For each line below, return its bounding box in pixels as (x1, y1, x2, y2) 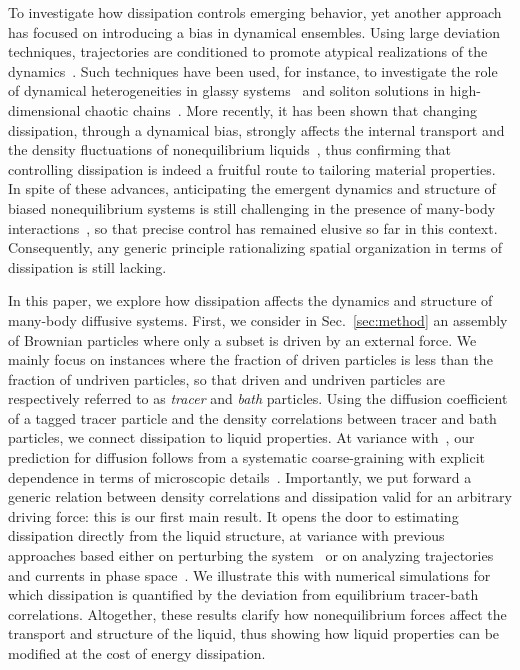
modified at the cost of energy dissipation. (8, 643, 266, 663)
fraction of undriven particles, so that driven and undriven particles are (8, 368, 445, 389)
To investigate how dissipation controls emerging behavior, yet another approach (8, 2, 502, 22)
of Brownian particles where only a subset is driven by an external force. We (8, 329, 477, 350)
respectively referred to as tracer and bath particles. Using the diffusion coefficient (8, 388, 508, 409)
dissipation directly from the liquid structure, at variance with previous (8, 525, 445, 546)
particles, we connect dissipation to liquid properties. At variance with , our (8, 427, 475, 448)
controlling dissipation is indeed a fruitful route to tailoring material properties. (8, 158, 496, 179)
